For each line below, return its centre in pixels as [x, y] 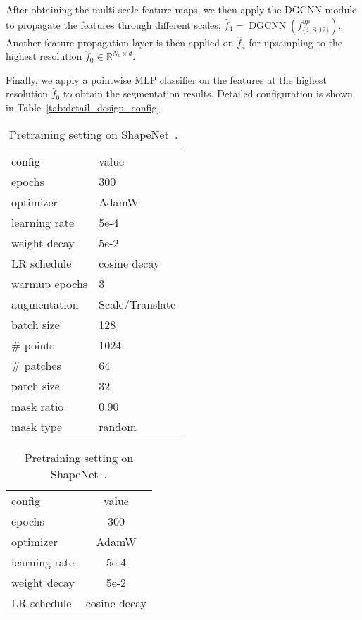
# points [33, 345]
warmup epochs [50, 283]
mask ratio [38, 406]
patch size [36, 385]
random [118, 426]
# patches [36, 365]
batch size [36, 324]
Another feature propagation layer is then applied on [120, 42]
